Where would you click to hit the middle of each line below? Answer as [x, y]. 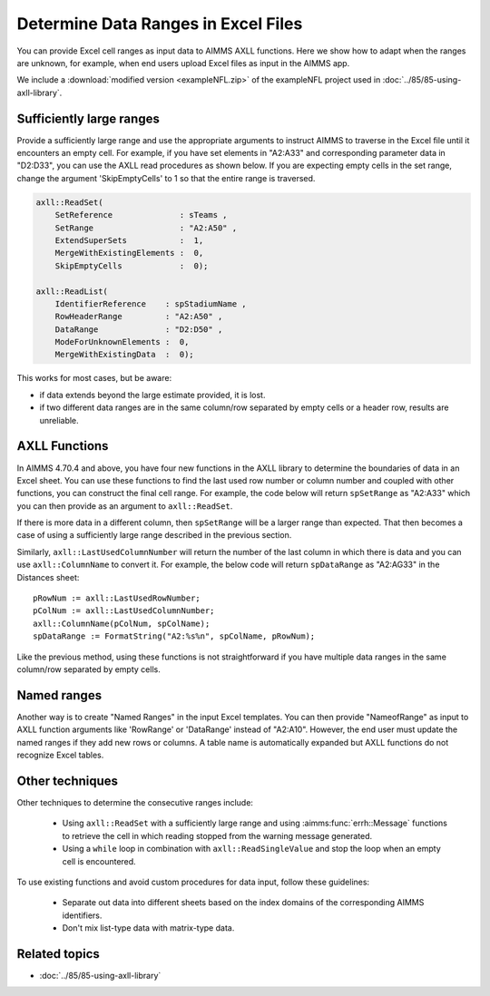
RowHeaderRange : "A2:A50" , [139, 317]
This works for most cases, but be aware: [94, 378]
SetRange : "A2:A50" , [146, 228]
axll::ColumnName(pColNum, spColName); [122, 623]
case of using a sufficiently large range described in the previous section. [154, 535]
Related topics [58, 954]
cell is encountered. [99, 861]
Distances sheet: [48, 577]
